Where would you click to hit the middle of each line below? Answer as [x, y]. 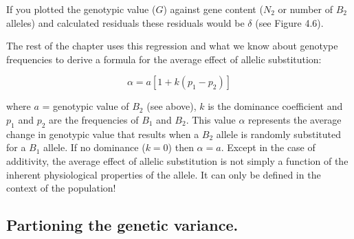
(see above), [172, 106]
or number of [305, 9]
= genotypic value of [86, 106]
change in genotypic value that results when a [103, 134]
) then [181, 147]
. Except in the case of [268, 147]
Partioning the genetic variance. [122, 225]
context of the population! [61, 188]
